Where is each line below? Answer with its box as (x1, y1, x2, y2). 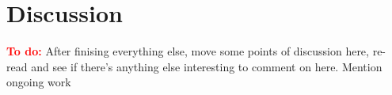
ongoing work (6, 74, 71, 90)
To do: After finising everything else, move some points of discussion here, (6, 43, 369, 59)
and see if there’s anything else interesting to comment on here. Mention (31, 58, 382, 74)
